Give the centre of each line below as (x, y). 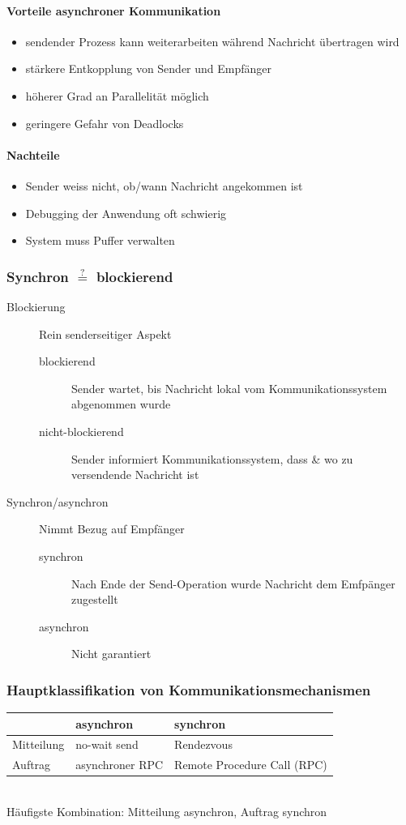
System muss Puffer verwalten (100, 240)
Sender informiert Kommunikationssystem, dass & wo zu (212, 458)
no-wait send (107, 744)
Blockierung (36, 306)
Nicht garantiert (111, 654)
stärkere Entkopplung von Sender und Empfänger (149, 68)
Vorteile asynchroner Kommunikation (114, 10)
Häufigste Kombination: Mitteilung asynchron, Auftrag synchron (167, 811)
